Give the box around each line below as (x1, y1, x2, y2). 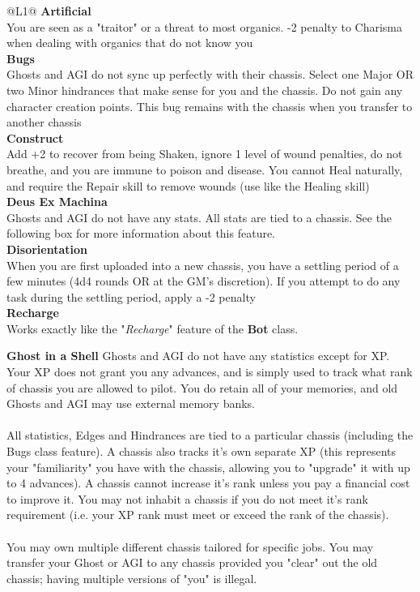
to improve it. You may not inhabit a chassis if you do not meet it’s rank (6, 490, 368, 507)
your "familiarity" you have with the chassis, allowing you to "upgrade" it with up (6, 458, 410, 475)
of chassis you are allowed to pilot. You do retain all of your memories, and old (6, 379, 398, 396)
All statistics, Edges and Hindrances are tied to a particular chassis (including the (6, 427, 414, 444)
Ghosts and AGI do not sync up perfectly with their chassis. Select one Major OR (6, 66, 414, 83)
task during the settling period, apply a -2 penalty (6, 288, 256, 305)
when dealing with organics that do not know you (6, 34, 253, 51)
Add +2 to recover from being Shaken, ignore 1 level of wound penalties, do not (6, 145, 403, 162)
